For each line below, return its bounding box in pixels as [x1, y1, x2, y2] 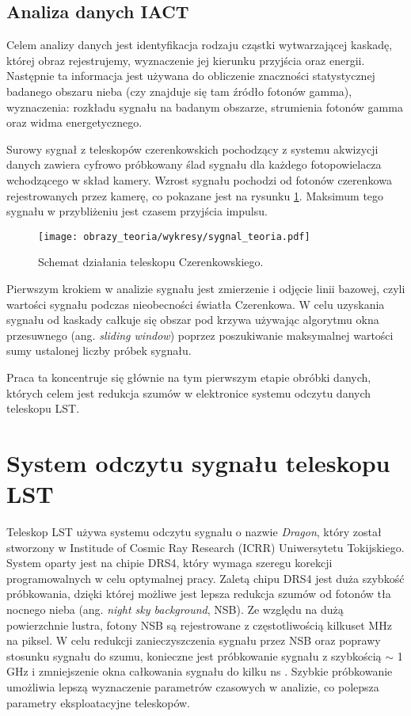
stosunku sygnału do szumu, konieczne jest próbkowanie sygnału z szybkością [6, 647, 382, 664]
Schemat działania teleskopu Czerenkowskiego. [38, 253, 264, 270]
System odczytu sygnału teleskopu [6, 446, 390, 478]
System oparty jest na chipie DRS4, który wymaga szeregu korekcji [6, 554, 333, 571]
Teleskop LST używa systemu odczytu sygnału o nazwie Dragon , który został [6, 524, 382, 540]
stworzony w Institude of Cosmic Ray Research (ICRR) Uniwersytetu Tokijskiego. [6, 539, 405, 555]
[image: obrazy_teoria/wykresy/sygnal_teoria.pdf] [38, 230, 310, 242]
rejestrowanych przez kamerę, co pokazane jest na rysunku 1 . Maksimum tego [6, 187, 384, 204]
